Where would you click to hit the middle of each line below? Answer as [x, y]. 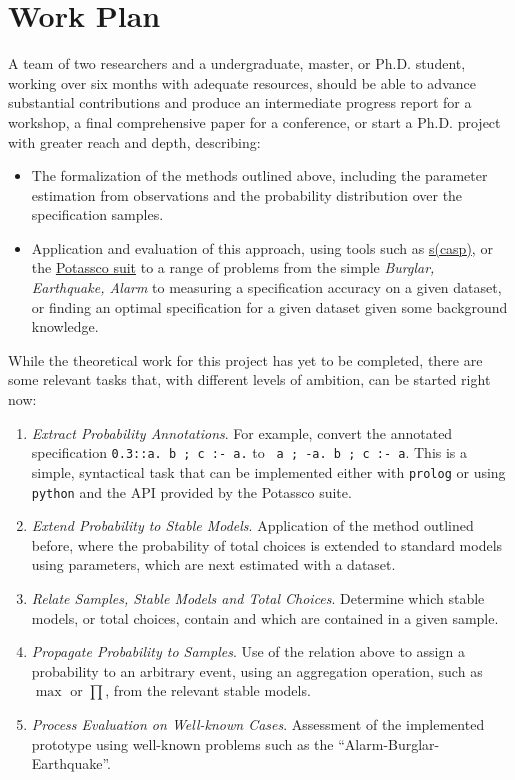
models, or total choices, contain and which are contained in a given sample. [265, 617]
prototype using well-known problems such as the [182, 743]
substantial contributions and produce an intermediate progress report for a [240, 102]
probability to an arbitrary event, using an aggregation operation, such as [257, 670]
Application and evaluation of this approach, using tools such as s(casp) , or [262, 247]
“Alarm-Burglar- [389, 743]
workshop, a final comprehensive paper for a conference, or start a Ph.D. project [254, 121]
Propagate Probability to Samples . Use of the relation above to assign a [248, 651]
